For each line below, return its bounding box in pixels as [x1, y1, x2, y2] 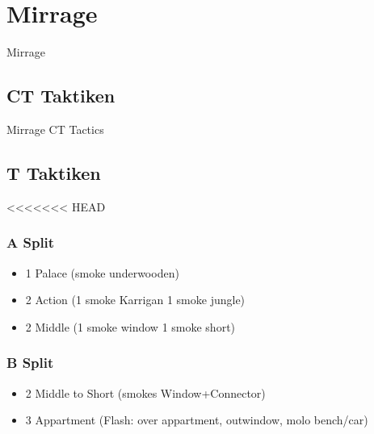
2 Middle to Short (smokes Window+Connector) [25, 384, 266, 401]
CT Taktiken [6, 83, 116, 108]
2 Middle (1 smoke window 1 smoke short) [25, 318, 236, 335]
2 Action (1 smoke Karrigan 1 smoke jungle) [25, 291, 246, 308]
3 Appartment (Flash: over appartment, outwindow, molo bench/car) [25, 411, 368, 428]
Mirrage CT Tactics [6, 120, 104, 137]
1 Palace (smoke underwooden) [25, 264, 179, 281]
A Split [6, 232, 55, 252]
